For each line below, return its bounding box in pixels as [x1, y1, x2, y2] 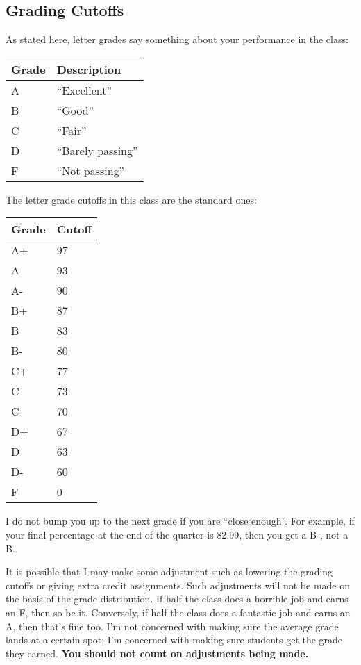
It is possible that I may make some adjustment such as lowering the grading [6, 564, 333, 579]
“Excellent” [56, 81, 112, 98]
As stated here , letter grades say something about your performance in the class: [6, 32, 349, 47]
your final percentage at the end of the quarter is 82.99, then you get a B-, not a [6, 527, 349, 541]
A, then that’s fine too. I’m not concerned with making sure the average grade [6, 618, 339, 633]
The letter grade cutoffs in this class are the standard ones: [6, 192, 257, 206]
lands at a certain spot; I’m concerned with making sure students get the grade [6, 632, 343, 647]
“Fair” [56, 122, 87, 138]
